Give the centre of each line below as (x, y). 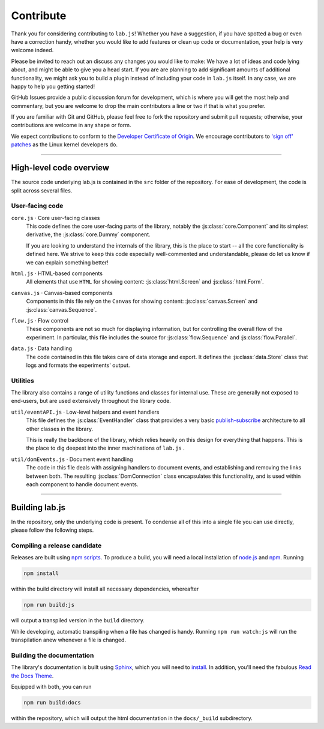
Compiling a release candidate (56, 546)
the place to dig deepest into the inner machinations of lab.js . (106, 448)
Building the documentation (52, 655)
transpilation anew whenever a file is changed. (68, 640)
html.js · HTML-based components (57, 273)
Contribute (39, 16)
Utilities (22, 381)
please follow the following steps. (52, 530)
